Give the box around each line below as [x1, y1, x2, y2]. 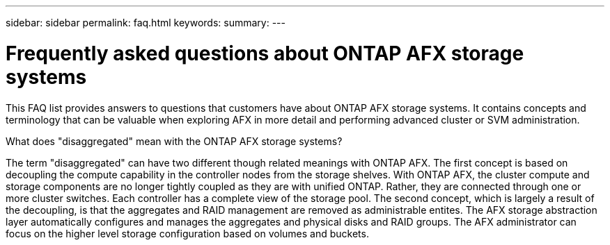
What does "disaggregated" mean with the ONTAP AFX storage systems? [6, 135, 343, 147]
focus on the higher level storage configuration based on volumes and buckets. [6, 227, 369, 239]
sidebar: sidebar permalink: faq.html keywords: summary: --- [6, 17, 286, 28]
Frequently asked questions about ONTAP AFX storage [6, 41, 524, 65]
